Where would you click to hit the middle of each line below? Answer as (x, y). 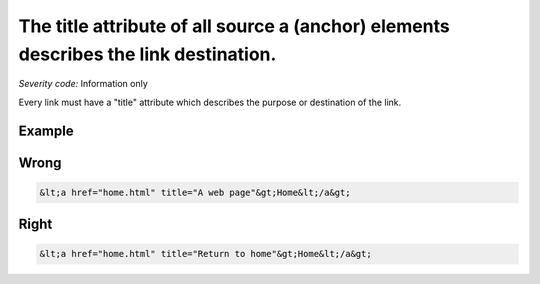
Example (46, 130)
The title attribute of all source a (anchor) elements (234, 26)
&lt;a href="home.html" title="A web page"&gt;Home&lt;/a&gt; (195, 192)
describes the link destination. (147, 54)
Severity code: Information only (83, 84)
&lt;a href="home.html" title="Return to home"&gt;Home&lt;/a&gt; (205, 254)
